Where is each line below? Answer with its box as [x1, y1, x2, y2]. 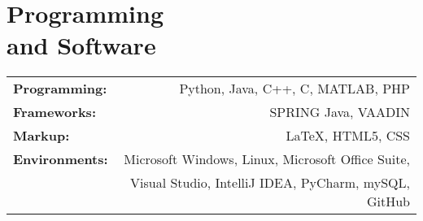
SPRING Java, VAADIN [269, 102, 410, 122]
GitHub [366, 192, 410, 211]
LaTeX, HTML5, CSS [286, 126, 410, 145]
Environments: [13, 149, 108, 169]
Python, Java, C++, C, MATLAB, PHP [179, 79, 410, 98]
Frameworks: [13, 102, 96, 122]
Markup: [13, 126, 70, 145]
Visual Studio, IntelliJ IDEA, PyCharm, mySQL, [130, 173, 410, 193]
